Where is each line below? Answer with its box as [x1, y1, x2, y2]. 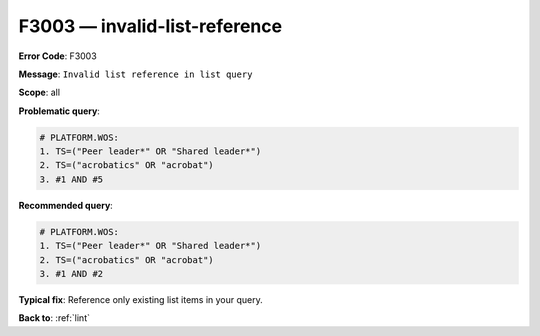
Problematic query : [18, 105, 100, 117]
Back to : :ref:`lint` [18, 312, 90, 324]
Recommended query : [18, 199, 114, 211]
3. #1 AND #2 [39, 268, 104, 280]
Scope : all [18, 86, 60, 99]
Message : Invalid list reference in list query [18, 68, 253, 80]
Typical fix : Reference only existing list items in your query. [18, 294, 264, 305]
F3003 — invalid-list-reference [18, 15, 283, 37]
